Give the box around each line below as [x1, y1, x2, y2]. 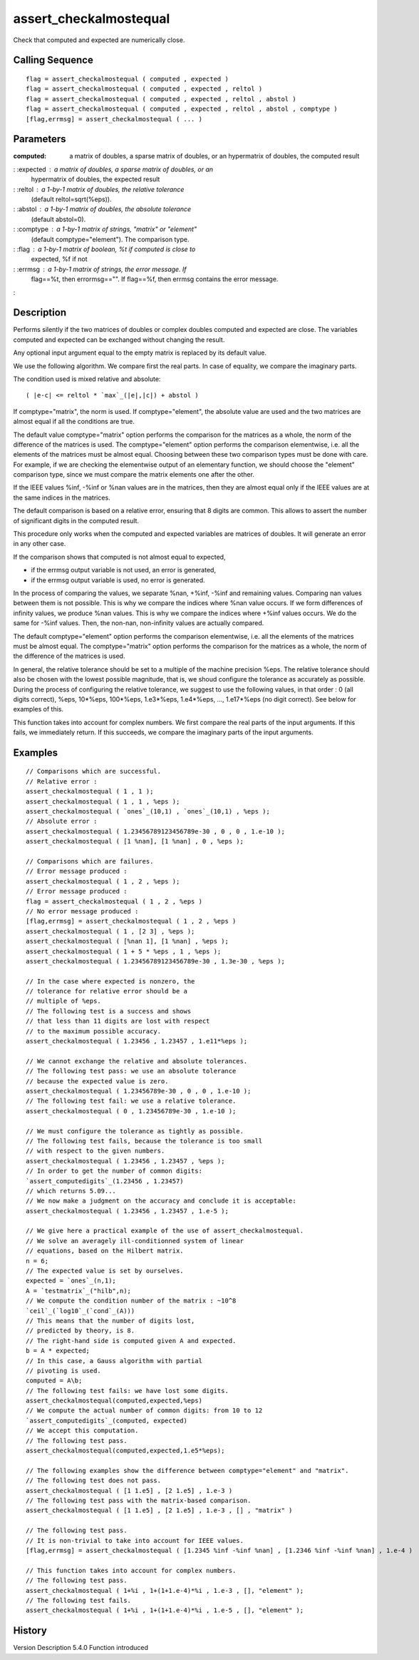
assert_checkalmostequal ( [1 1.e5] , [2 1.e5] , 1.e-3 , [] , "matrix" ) [26, 1507, 293, 1514]
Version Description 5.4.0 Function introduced [13, 1644, 149, 1652]
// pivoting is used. [26, 1367, 101, 1375]
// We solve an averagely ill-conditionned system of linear [26, 1237, 244, 1245]
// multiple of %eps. [26, 997, 101, 1006]
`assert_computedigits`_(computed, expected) [26, 1417, 188, 1424]
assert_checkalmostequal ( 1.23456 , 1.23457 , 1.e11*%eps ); [26, 1037, 248, 1046]
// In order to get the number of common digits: [26, 1167, 203, 1175]
